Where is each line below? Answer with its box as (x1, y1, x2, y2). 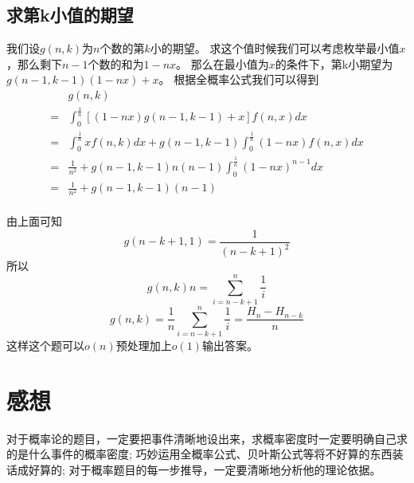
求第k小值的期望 (6, 2, 134, 27)
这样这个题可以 (6, 337, 84, 354)
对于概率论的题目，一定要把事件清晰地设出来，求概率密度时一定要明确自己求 (6, 430, 408, 446)
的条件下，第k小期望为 (275, 55, 393, 72)
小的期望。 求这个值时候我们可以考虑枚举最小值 (150, 40, 400, 57)
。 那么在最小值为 (176, 55, 269, 72)
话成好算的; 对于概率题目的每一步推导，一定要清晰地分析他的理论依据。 (6, 461, 381, 478)
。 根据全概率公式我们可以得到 (158, 71, 319, 88)
